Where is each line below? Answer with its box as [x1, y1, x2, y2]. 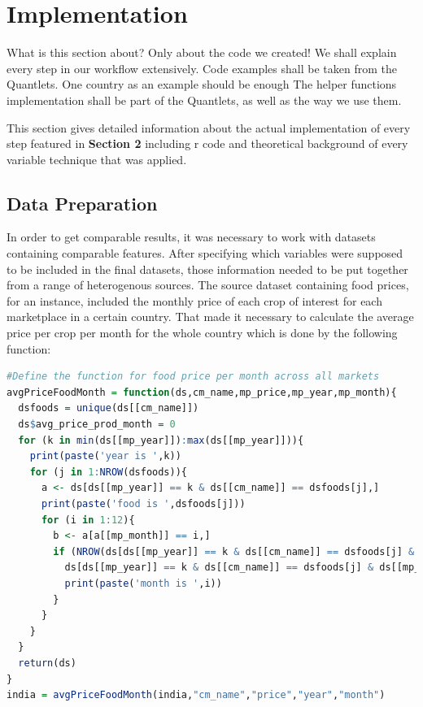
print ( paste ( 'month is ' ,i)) [64, 577, 222, 589]
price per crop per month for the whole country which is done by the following [7, 324, 398, 341]
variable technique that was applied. [7, 150, 187, 167]
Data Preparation [7, 190, 158, 215]
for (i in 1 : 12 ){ [41, 514, 135, 526]
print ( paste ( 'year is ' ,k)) [29, 450, 181, 462]
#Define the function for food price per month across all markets [7, 371, 380, 383]
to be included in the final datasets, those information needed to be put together [7, 260, 408, 277]
